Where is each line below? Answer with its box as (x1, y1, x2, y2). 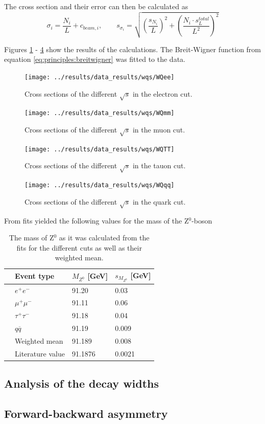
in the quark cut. (132, 196, 186, 207)
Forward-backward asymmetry (4, 406, 168, 421)
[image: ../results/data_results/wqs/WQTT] (25, 145, 175, 153)
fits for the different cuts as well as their (16, 242, 142, 253)
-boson (191, 215, 212, 226)
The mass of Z (9, 232, 54, 243)
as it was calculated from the (59, 232, 150, 243)
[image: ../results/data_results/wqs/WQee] (25, 73, 175, 81)
